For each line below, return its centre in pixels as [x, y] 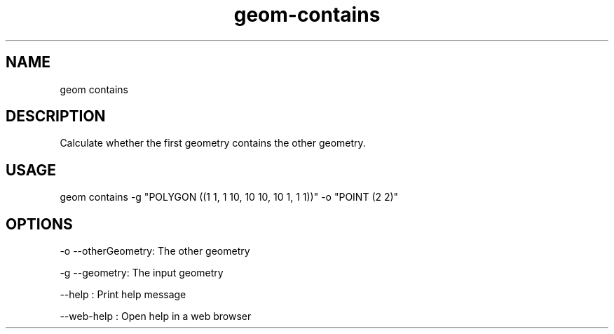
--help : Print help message [123, 295]
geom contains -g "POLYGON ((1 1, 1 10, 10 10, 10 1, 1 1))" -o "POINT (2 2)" [229, 197]
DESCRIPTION [56, 116]
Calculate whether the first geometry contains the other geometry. [213, 143]
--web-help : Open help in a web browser [156, 316]
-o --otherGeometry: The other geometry [155, 251]
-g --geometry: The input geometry [142, 273]
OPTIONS [39, 224]
